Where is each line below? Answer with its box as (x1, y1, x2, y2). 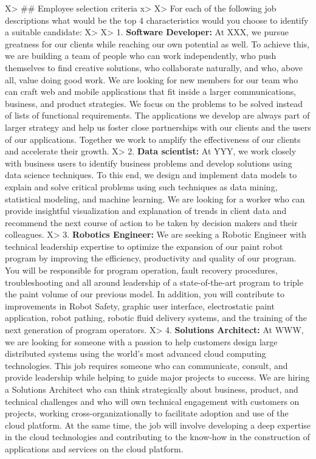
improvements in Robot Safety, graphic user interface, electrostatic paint (5, 299, 275, 312)
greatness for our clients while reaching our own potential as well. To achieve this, (5, 37, 310, 50)
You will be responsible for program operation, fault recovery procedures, (5, 264, 278, 277)
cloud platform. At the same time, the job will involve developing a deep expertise (5, 418, 311, 431)
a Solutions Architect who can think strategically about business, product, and (5, 383, 298, 395)
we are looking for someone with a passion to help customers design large (5, 335, 278, 348)
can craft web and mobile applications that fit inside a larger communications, (5, 85, 297, 98)
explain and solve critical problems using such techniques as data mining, (5, 180, 278, 193)
